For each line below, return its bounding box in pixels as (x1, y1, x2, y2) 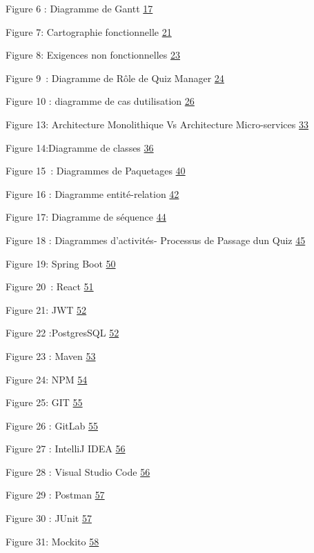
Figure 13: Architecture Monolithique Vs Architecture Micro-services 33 (6, 117, 308, 131)
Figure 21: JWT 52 (6, 302, 87, 316)
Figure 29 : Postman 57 (6, 487, 105, 502)
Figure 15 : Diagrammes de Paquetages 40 (6, 163, 186, 178)
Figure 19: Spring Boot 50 (6, 256, 116, 270)
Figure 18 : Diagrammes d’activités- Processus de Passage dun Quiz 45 (6, 232, 306, 247)
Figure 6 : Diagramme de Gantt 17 (6, 1, 153, 15)
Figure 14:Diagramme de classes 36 (6, 140, 154, 154)
